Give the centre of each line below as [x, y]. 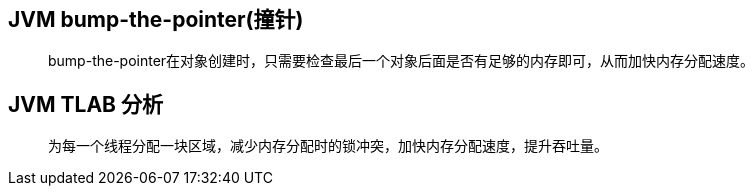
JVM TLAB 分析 [85, 104]
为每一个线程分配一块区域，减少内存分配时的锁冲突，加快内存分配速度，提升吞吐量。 [328, 146]
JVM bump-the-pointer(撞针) [156, 19]
